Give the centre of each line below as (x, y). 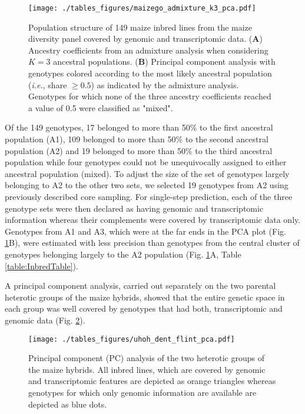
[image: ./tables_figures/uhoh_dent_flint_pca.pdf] (132, 339)
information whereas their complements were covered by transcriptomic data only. (153, 220)
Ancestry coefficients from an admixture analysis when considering (148, 50)
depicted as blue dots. (68, 404)
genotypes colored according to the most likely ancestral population (150, 73)
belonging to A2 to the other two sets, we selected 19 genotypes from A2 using (147, 185)
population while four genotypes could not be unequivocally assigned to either (146, 162)
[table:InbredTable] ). (42, 266)
